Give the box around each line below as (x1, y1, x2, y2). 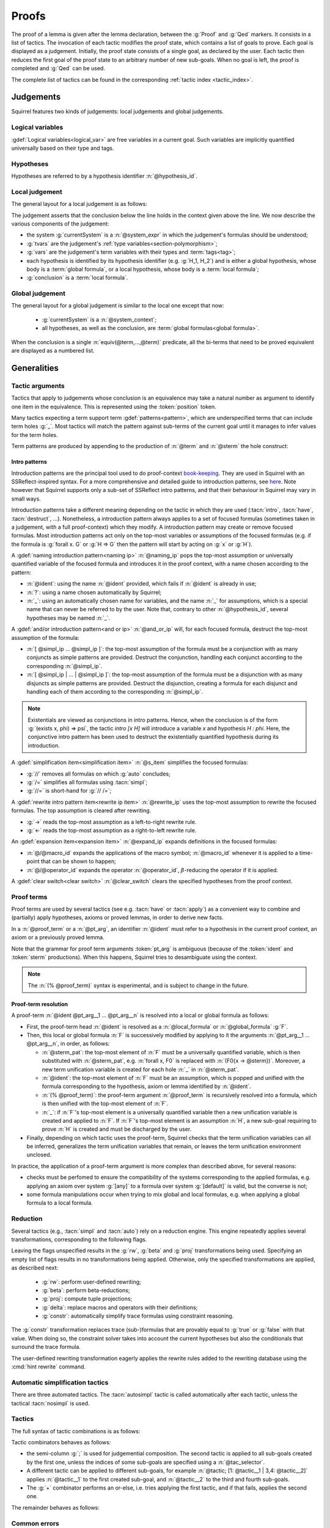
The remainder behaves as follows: (11, 1504, 100, 1511)
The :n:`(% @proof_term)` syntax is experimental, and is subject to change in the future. (28, 982, 249, 989)
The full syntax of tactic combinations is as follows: (11, 1427, 141, 1434)
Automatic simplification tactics (11, 1378, 109, 1387)
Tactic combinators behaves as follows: (11, 1439, 111, 1446)
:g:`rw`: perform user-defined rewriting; (42, 1278, 142, 1285)
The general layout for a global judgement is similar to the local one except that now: (11, 302, 224, 309)
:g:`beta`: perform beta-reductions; (42, 1287, 130, 1294)
